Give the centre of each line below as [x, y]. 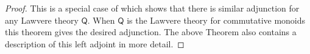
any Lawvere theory [42, 20]
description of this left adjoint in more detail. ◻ [95, 43]
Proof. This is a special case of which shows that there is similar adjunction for [152, 8]
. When [101, 20]
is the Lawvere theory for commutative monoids [216, 20]
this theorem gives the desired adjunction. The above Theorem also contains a [151, 32]
